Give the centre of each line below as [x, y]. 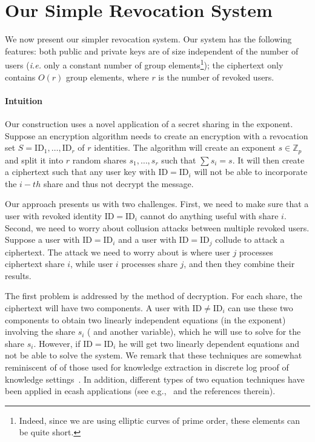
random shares [99, 160]
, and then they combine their [239, 264]
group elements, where [108, 77]
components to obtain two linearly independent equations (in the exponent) [145, 319]
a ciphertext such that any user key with [80, 172]
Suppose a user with [42, 239]
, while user [92, 264]
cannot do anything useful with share [209, 215]
